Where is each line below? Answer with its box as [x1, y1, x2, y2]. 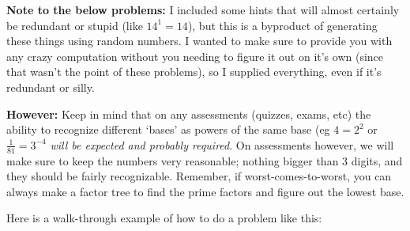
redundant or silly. [6, 78, 95, 95]
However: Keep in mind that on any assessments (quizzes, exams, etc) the [6, 105, 371, 122]
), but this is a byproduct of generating [187, 17, 378, 33]
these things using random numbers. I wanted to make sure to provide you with [6, 32, 393, 49]
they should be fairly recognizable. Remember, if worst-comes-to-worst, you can [6, 168, 392, 184]
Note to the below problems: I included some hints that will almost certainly [6, 2, 400, 17]
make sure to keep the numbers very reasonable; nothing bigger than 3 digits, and [6, 152, 403, 169]
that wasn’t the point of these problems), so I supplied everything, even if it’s [6, 63, 382, 80]
